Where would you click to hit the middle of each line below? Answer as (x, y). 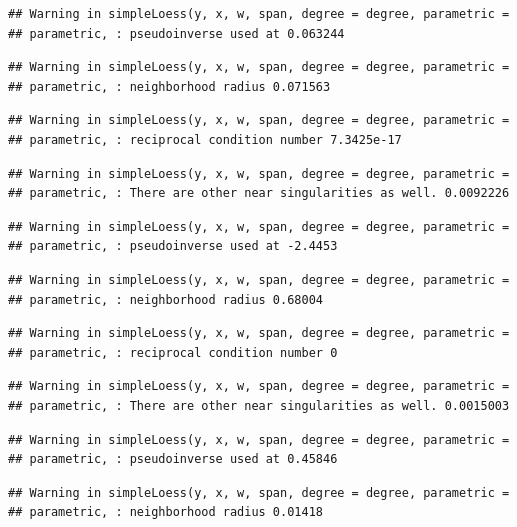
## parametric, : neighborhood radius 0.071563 (169, 86)
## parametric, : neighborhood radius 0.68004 (165, 299)
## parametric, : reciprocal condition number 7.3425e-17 (205, 139)
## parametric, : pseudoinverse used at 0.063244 (176, 33)
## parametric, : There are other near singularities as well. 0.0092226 (259, 193)
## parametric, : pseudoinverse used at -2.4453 (173, 246)
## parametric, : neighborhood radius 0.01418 (165, 512)
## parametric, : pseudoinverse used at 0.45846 (173, 459)
